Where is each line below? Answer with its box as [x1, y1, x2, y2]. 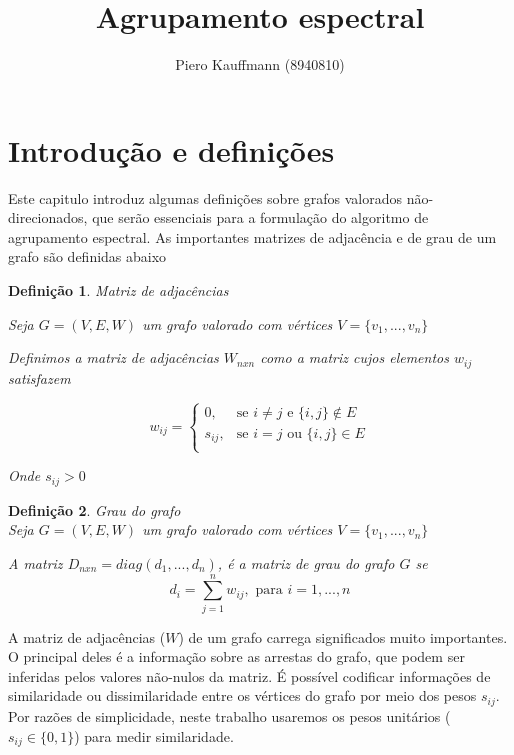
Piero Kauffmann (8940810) [175, 54, 345, 75]
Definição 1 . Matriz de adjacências [8, 280, 229, 301]
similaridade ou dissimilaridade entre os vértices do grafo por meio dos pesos [8, 685, 477, 706]
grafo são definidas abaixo [8, 246, 167, 267]
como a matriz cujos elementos [260, 347, 449, 368]
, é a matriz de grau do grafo [217, 552, 395, 573]
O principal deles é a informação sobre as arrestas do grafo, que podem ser [8, 646, 465, 667]
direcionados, [8, 207, 88, 228]
